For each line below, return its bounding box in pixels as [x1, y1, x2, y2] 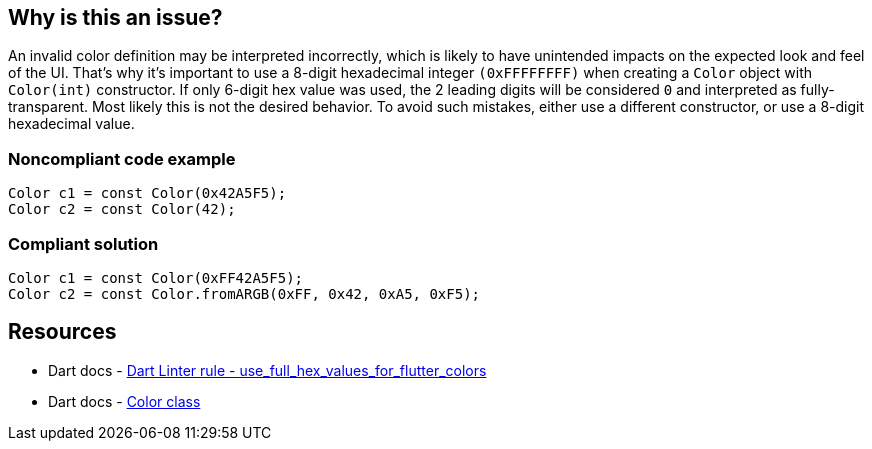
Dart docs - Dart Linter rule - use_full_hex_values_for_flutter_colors [48, 361, 487, 379]
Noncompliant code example [8, 148, 236, 169]
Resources [8, 319, 117, 345]
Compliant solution [8, 233, 159, 254]
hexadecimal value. [8, 115, 135, 133]
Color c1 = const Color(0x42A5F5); [8, 185, 287, 202]
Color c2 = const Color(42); [8, 201, 236, 218]
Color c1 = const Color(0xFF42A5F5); [8, 269, 304, 286]
